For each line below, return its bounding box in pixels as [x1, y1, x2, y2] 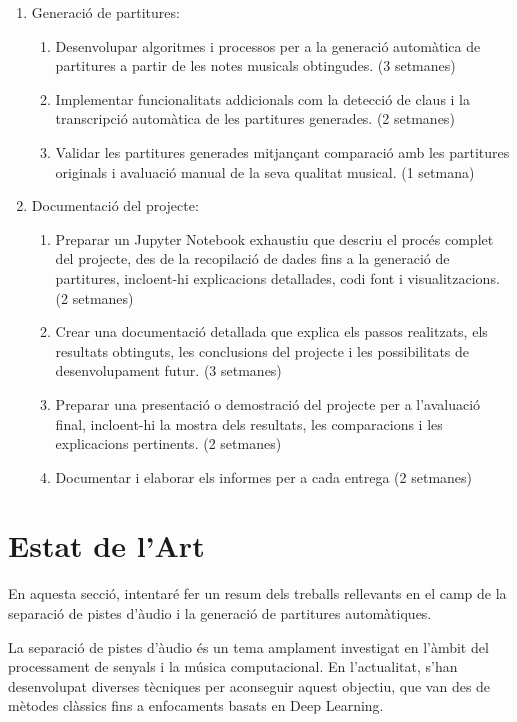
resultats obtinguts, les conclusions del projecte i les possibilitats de [55, 340, 470, 361]
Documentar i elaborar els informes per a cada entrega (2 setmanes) [55, 466, 473, 487]
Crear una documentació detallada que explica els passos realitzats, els [55, 321, 488, 342]
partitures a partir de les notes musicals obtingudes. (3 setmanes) [55, 55, 456, 76]
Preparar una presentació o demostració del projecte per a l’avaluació [55, 393, 481, 414]
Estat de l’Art [8, 525, 205, 566]
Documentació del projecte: [31, 195, 199, 216]
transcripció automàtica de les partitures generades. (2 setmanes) [55, 108, 455, 129]
